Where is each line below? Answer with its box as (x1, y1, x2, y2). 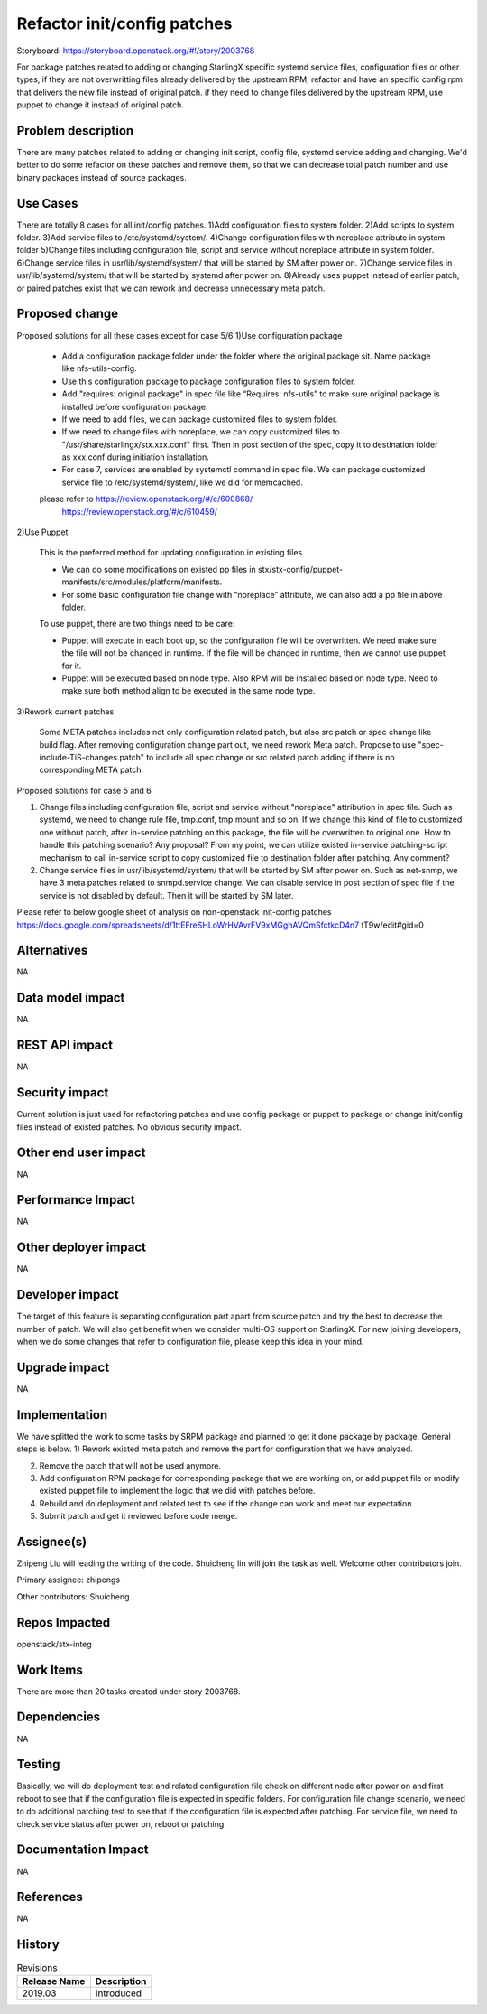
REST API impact (16, 1038, 113, 1053)
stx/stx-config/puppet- (257, 564, 343, 574)
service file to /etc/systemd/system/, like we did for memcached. (61, 477, 304, 488)
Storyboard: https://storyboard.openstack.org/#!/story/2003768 (16, 45, 255, 56)
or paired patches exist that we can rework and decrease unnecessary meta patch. (16, 283, 326, 294)
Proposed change (16, 306, 119, 322)
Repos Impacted (16, 1615, 111, 1630)
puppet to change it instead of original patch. (16, 99, 185, 110)
